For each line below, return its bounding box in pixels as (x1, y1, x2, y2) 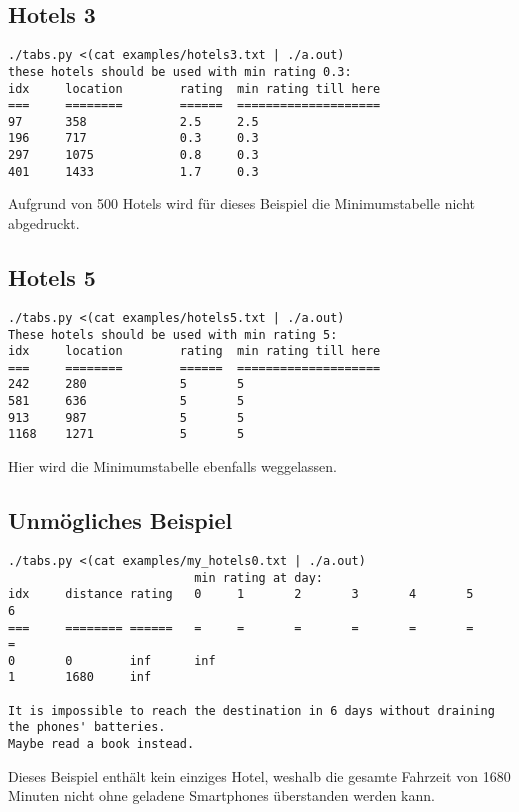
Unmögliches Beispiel (8, 505, 233, 536)
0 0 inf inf (8, 653, 216, 668)
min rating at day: (194, 570, 323, 585)
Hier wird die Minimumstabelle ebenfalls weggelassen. (8, 456, 337, 477)
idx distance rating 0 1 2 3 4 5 (8, 587, 474, 602)
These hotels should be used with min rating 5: (8, 327, 338, 342)
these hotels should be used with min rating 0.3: (8, 64, 352, 79)
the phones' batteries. (8, 720, 166, 735)
